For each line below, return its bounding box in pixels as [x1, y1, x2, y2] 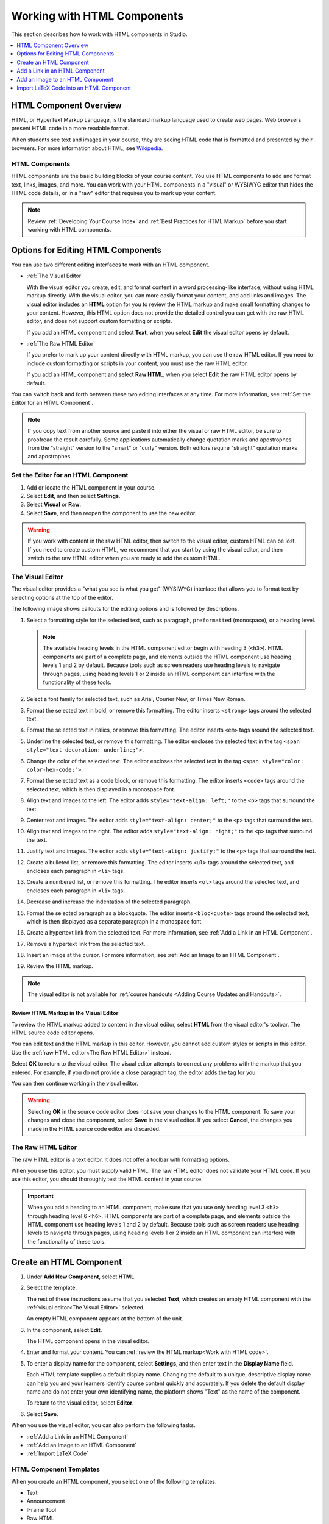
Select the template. [26, 1284, 77, 1292]
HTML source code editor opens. [11, 1029, 94, 1036]
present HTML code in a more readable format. [11, 125, 130, 132]
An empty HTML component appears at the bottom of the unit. [26, 1315, 184, 1322]
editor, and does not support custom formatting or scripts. [26, 318, 172, 325]
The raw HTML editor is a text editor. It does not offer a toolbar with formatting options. [11, 1156, 230, 1163]
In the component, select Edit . [26, 1326, 102, 1333]
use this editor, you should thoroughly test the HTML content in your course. [11, 1175, 203, 1183]
